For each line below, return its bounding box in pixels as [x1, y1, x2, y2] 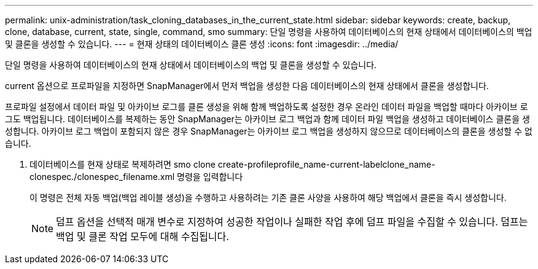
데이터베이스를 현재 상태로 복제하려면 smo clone [29, 159, 216, 170]
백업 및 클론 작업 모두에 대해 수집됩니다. [56, 230, 229, 243]
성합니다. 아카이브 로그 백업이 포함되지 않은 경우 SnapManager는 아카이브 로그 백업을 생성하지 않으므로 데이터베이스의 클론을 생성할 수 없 [5, 126, 532, 136]
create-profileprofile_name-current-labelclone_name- [217, 159, 435, 170]
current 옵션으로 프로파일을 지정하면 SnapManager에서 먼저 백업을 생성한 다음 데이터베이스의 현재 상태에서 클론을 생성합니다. [5, 80, 489, 91]
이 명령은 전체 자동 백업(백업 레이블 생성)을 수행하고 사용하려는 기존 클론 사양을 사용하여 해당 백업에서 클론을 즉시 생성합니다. [29, 192, 507, 203]
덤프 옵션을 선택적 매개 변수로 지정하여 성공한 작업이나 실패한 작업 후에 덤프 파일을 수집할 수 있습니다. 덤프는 [56, 216, 528, 228]
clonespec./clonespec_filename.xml [29, 171, 175, 182]
